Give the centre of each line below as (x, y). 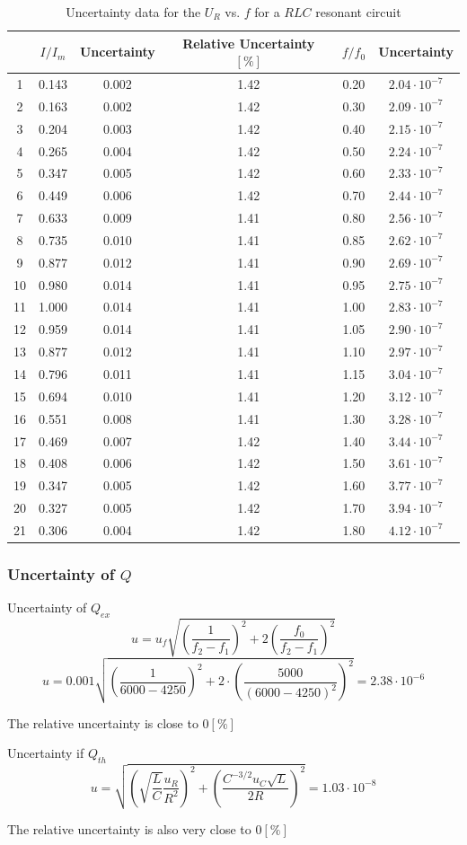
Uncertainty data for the (133, 12)
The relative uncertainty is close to (103, 722)
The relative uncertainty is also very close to (129, 829)
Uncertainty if (46, 753)
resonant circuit (358, 12)
